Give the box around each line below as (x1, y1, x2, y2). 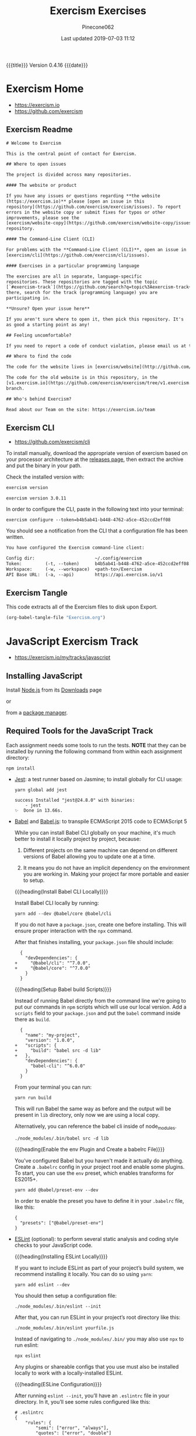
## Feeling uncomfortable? (6, 332, 72, 338)
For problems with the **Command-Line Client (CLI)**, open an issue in (6, 247, 187, 253)
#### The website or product (6, 183, 77, 189)
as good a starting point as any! (6, 322, 90, 327)
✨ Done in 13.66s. (14, 807, 63, 813)
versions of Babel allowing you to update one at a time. (23, 853, 156, 860)
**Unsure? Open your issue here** (6, 306, 90, 312)
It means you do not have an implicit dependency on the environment (23, 864, 190, 871)
